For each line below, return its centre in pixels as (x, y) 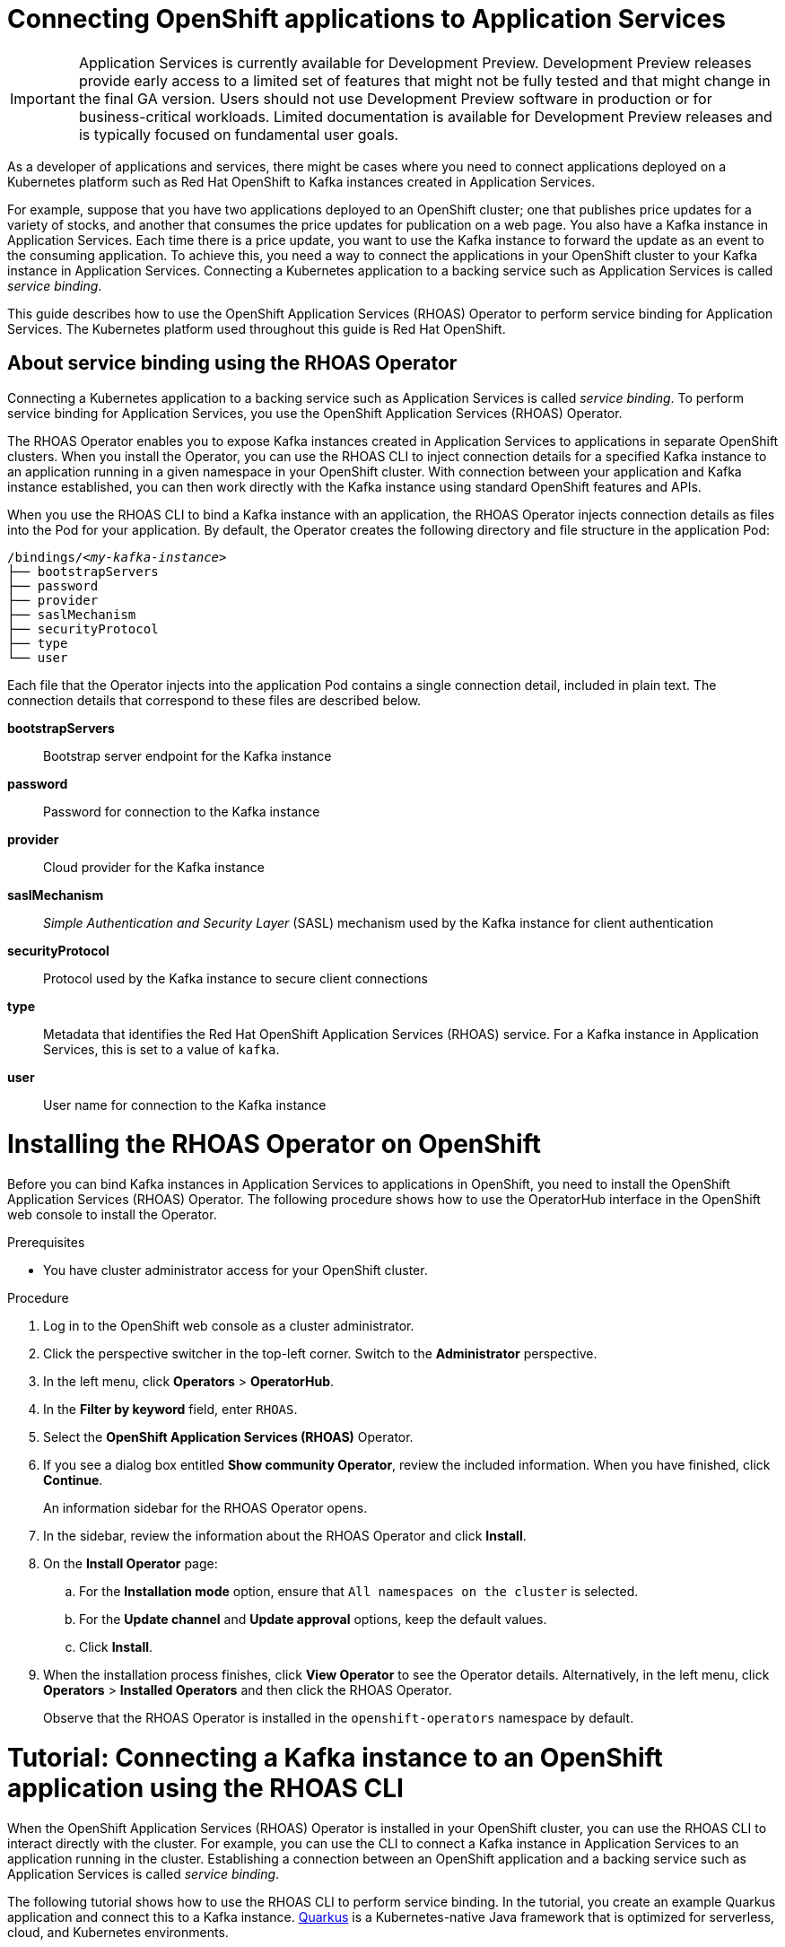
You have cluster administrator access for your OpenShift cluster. (235, 1270)
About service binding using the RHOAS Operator (232, 363)
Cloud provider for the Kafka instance (154, 867)
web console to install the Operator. (112, 1215)
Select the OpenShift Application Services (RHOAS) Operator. (228, 1437)
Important (43, 98)
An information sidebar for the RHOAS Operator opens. (205, 1508)
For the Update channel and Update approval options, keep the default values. (313, 1620)
